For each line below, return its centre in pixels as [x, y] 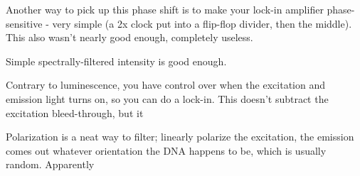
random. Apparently [50, 164]
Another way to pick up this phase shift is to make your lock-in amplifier [165, 9]
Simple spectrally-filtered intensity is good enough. [116, 61]
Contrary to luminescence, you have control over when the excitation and [165, 85]
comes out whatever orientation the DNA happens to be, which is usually [166, 150]
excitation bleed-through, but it [75, 112]
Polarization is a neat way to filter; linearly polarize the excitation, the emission [180, 137]
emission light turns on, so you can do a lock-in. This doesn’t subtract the [167, 98]
